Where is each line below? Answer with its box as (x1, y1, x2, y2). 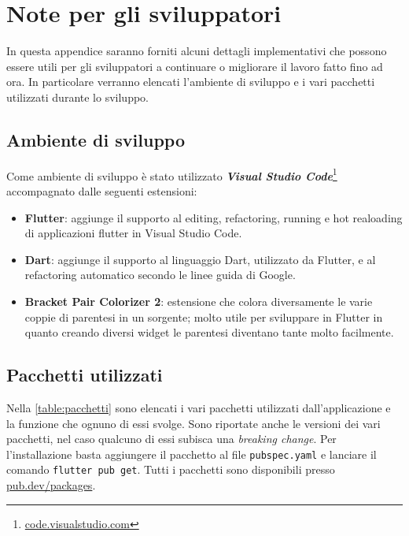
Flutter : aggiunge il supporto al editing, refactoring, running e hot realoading (24, 209, 403, 225)
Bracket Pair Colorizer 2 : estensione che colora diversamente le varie (24, 292, 373, 309)
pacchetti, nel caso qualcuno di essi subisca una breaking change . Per (6, 430, 337, 447)
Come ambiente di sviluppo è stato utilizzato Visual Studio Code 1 (6, 165, 337, 184)
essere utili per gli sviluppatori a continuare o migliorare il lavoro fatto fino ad (6, 58, 383, 74)
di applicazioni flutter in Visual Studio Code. (24, 225, 242, 241)
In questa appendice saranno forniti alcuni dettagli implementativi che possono (6, 43, 387, 59)
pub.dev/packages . (6, 477, 96, 493)
